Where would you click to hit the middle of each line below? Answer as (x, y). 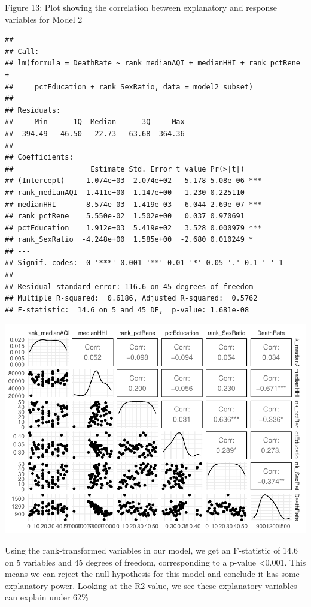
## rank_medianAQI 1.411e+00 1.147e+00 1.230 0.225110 (125, 192)
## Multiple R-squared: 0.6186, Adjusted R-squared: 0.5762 (131, 298)
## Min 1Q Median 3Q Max (95, 122)
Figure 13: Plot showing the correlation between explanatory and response (141, 7)
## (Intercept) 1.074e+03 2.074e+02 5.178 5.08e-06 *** (133, 181)
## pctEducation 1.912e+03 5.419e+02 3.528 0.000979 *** (133, 228)
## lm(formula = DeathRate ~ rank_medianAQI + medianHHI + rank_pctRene (153, 63)
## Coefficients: (39, 157)
